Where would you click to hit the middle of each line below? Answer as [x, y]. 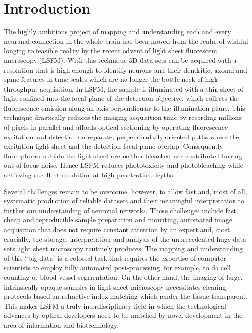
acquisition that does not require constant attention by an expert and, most [117, 229]
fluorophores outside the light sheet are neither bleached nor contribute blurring [123, 155]
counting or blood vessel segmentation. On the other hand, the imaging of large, [123, 277]
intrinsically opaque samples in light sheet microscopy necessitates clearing [115, 286]
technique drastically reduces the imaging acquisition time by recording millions [123, 117]
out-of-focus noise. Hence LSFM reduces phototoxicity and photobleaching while [124, 165]
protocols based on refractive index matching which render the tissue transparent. [126, 296]
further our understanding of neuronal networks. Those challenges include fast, [121, 210]
